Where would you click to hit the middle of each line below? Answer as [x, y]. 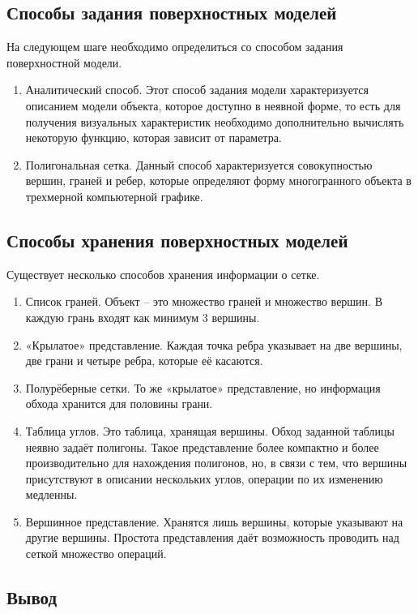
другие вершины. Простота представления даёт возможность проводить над [212, 537]
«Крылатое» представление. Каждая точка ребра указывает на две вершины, [214, 344]
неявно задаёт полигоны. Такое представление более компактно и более [202, 447]
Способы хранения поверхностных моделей [177, 240]
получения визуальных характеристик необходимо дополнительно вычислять [215, 121]
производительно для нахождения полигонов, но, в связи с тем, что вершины [216, 463]
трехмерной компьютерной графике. [114, 196]
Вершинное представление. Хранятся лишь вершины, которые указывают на [214, 521]
